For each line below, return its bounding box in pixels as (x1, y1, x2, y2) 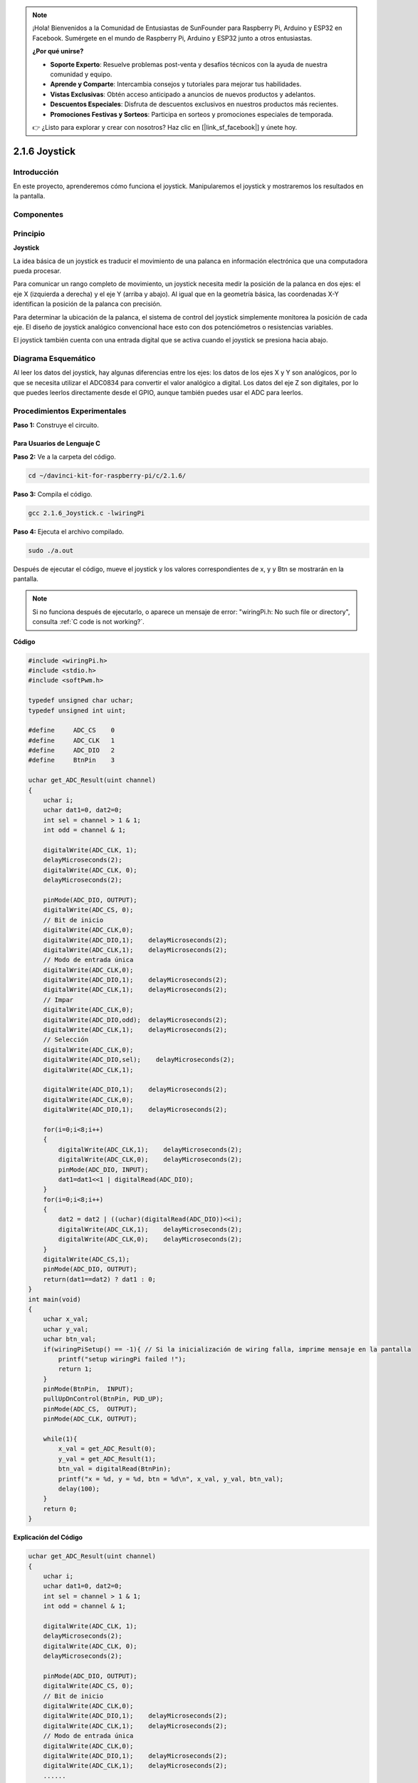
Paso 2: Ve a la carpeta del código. (13, 452, 117, 461)
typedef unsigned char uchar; (28, 696, 134, 705)
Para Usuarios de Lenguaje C (13, 439, 101, 448)
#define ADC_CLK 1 (28, 736, 115, 745)
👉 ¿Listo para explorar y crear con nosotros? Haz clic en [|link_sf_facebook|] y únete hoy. (32, 123, 298, 131)
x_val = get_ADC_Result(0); (58, 1445, 157, 1453)
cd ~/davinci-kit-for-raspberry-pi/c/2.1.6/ (28, 471, 187, 479)
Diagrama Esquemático (13, 354, 96, 364)
